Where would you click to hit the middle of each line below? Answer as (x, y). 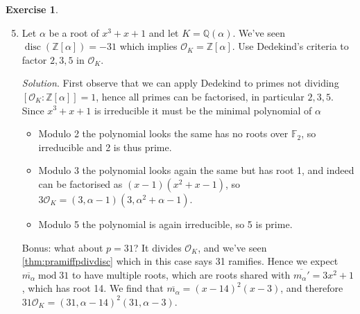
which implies (148, 46)
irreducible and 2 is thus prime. (105, 147)
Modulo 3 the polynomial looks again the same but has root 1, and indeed (196, 170)
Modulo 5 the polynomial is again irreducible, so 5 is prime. (165, 224)
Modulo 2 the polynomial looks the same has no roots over (163, 133)
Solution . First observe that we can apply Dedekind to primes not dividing (180, 83)
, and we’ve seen (232, 247)
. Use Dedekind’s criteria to (290, 46)
